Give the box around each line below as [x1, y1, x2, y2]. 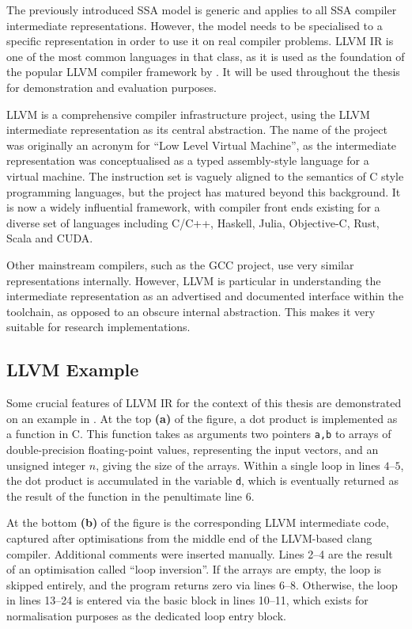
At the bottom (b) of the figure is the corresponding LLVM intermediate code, [6, 514, 389, 531]
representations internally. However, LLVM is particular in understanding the [6, 272, 381, 288]
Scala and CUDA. [6, 230, 93, 246]
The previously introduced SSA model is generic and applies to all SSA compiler [6, 2, 397, 17]
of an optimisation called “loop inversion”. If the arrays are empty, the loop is [6, 561, 382, 578]
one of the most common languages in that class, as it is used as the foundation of [6, 48, 405, 64]
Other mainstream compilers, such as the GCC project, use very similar [6, 256, 354, 273]
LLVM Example [6, 357, 139, 382]
